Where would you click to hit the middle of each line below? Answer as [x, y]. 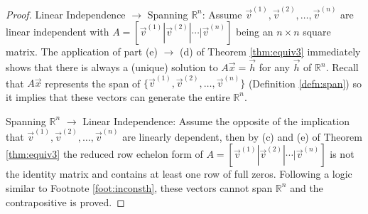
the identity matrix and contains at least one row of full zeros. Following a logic [179, 174]
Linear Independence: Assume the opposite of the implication [216, 121]
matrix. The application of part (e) [82, 52]
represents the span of [93, 83]
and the [307, 187]
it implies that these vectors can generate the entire [118, 96]
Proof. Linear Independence [66, 14]
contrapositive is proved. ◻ [65, 202]
